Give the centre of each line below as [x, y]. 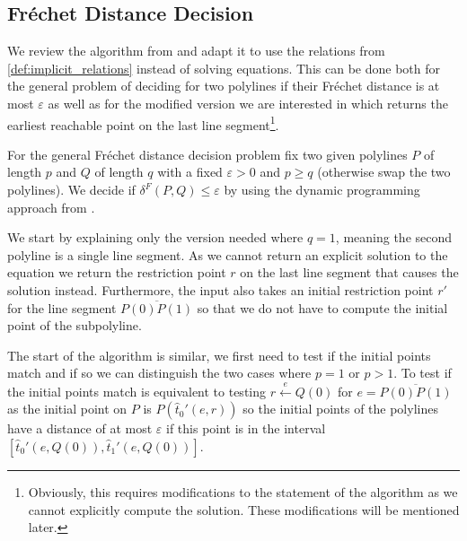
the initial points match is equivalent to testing [137, 391]
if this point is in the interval [246, 428]
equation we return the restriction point [117, 272]
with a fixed [190, 172]
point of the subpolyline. [75, 325]
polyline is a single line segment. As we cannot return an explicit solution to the [228, 254]
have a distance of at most [80, 428]
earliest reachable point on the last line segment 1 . [143, 123]
